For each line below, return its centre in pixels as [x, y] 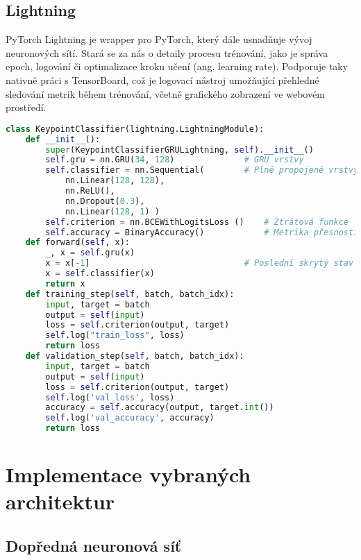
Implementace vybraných [128, 474]
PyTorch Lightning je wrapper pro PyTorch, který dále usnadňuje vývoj [159, 39]
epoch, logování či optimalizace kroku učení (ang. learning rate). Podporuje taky [177, 66]
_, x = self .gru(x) [90, 253]
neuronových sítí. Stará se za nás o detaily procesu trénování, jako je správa [167, 52]
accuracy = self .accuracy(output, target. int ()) [160, 408]
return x [65, 283]
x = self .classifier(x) [100, 274]
